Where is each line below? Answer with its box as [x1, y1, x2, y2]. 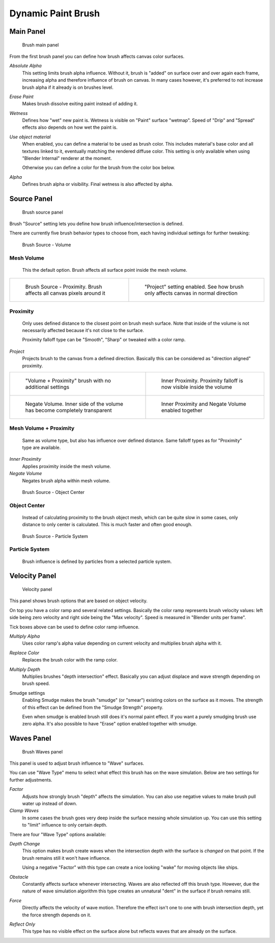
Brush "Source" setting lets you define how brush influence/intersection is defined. [9, 221, 184, 227]
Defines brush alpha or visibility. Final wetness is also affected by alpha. [22, 181, 173, 187]
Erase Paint [9, 93, 34, 100]
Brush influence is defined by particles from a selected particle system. [22, 558, 172, 564]
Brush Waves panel [22, 748, 63, 755]
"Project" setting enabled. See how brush [144, 284, 244, 291]
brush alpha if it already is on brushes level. [22, 84, 114, 90]
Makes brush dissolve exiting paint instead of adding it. [22, 101, 138, 107]
